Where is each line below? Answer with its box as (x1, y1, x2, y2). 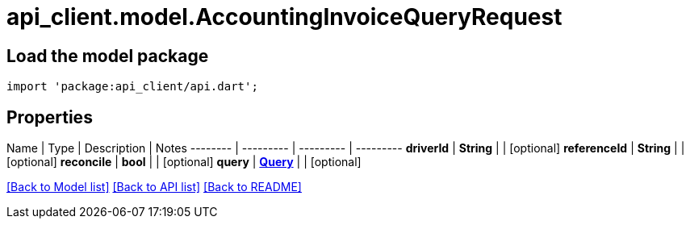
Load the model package (6, 45, 209, 66)
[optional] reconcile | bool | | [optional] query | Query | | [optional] (6, 155, 362, 169)
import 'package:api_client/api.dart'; (6, 80, 258, 94)
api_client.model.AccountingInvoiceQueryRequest (6, 3, 562, 31)
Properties (6, 106, 93, 127)
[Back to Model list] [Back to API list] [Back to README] (6, 180, 302, 194)
